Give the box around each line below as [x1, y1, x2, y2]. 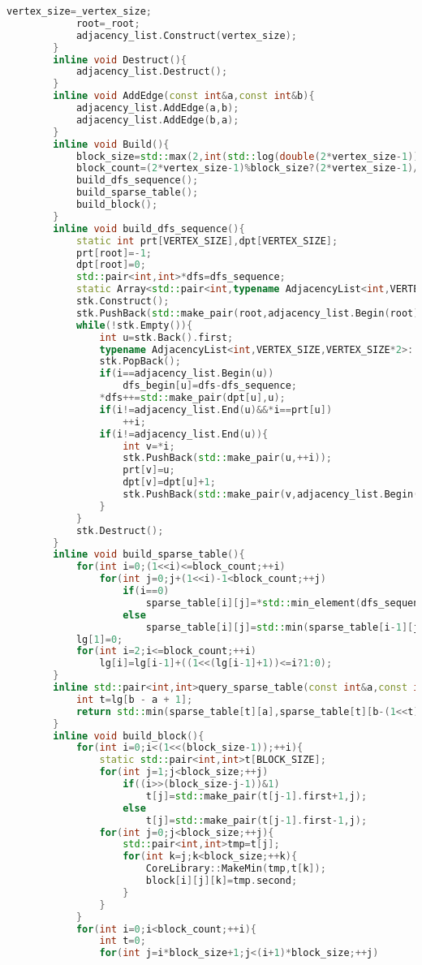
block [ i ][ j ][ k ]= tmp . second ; [145, 875, 298, 886]
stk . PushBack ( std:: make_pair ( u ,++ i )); [123, 452, 332, 464]
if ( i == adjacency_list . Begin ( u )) [99, 368, 274, 380]
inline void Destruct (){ [53, 54, 187, 66]
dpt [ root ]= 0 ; [75, 259, 146, 271]
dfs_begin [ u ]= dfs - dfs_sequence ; [123, 380, 298, 392]
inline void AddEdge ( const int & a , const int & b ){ [53, 90, 315, 102]
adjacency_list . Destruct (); [75, 66, 228, 78]
